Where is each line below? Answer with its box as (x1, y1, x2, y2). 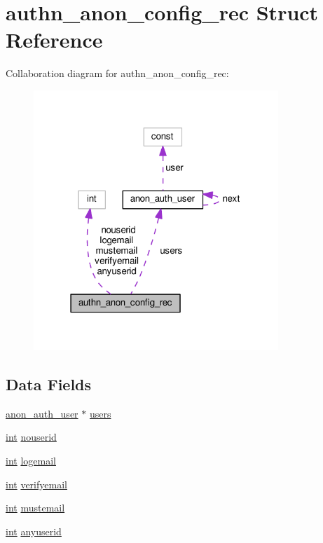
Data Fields (6, 373, 92, 394)
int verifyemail (6, 476, 67, 491)
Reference (6, 25, 103, 54)
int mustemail (6, 500, 65, 515)
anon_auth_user (6, 406, 78, 420)
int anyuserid (6, 523, 62, 538)
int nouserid (6, 429, 57, 444)
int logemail (6, 453, 56, 467)
